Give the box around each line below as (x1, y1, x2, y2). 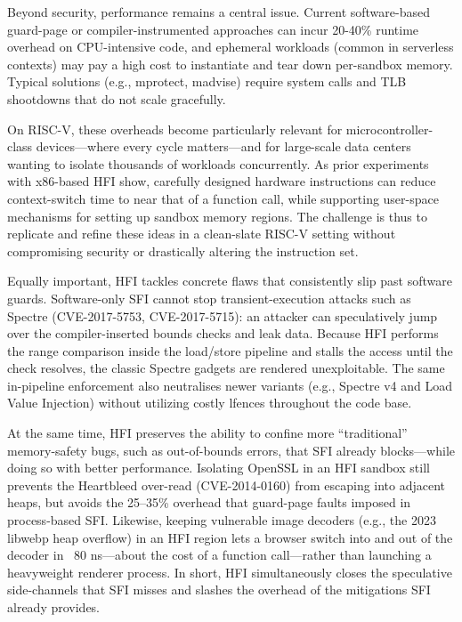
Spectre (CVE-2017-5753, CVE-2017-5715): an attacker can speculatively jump (7, 306, 438, 325)
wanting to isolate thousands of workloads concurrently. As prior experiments (7, 154, 429, 173)
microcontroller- (345, 119, 434, 138)
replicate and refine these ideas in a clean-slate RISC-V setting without (7, 224, 396, 243)
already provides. (7, 598, 101, 616)
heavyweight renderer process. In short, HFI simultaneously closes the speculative (7, 562, 452, 581)
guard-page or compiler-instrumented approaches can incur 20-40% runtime (7, 20, 419, 38)
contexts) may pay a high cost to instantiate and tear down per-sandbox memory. (7, 54, 453, 73)
